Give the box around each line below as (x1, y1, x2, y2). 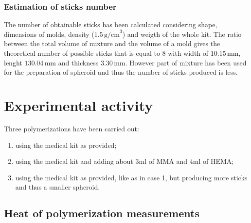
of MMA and (148, 156, 188, 166)
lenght (4, 57, 22, 67)
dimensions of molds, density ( (4, 29, 94, 39)
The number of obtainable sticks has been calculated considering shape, (4, 19, 217, 30)
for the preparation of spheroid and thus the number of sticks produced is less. (4, 67, 238, 77)
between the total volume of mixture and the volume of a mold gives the (4, 38, 220, 48)
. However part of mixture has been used (125, 57, 247, 67)
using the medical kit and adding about (15, 156, 133, 166)
